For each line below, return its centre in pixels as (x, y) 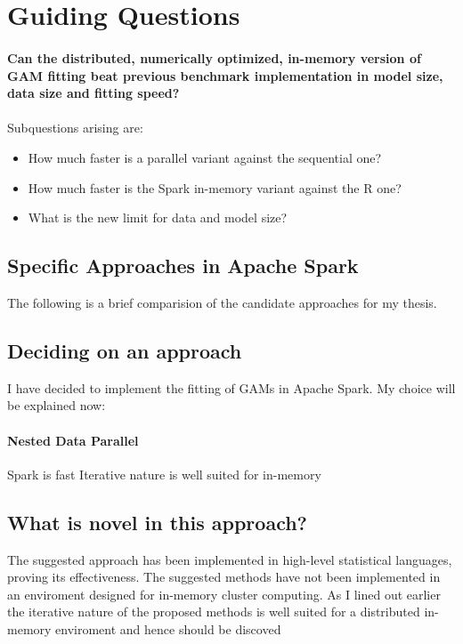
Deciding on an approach (125, 350)
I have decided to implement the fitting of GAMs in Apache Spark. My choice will (231, 387)
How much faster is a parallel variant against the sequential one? (205, 157)
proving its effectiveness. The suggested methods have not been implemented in (224, 577)
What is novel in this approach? (158, 522)
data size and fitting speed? (93, 93)
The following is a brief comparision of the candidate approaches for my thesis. (222, 302)
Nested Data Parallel (73, 440)
